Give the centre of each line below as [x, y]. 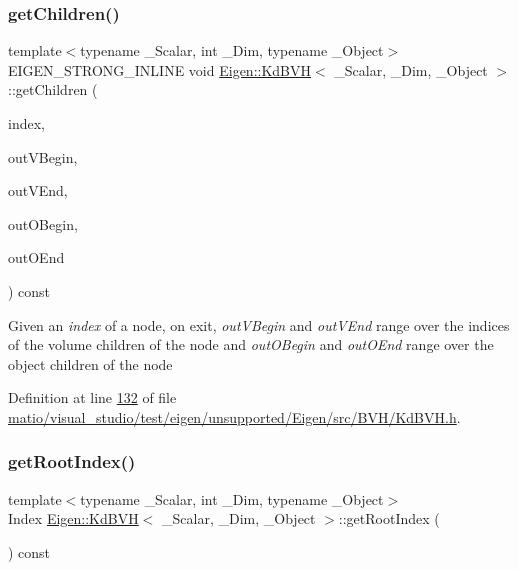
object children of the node [90, 363]
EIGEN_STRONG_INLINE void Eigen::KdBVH [160, 69]
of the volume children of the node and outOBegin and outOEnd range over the [251, 344]
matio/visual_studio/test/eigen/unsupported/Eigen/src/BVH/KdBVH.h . [234, 416]
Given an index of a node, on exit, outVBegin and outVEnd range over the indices [259, 324]
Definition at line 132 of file [92, 397]
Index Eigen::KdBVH [73, 518]
